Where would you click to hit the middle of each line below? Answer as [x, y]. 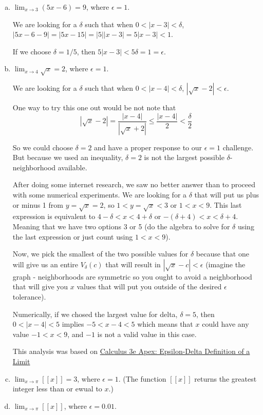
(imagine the [226, 264]
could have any [226, 324]
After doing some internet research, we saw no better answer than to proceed [134, 184]
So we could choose [43, 147]
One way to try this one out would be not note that [94, 107]
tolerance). [29, 296]
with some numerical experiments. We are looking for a [100, 195]
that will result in [133, 264]
